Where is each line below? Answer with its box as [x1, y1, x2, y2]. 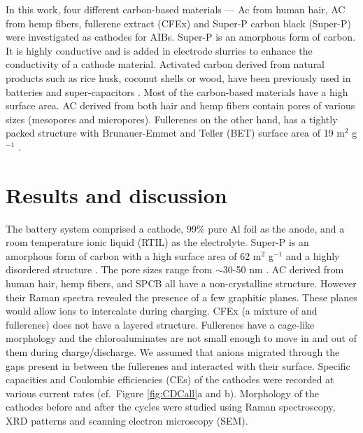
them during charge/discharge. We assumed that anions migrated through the [6, 345, 340, 359]
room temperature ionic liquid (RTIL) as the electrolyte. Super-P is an [6, 235, 309, 249]
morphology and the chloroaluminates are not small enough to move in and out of [6, 331, 357, 345]
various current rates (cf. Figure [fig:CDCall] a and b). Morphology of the [6, 385, 320, 400]
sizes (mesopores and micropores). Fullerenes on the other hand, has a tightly [6, 111, 338, 126]
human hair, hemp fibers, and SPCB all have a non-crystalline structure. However [6, 276, 357, 291]
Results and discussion [6, 180, 227, 209]
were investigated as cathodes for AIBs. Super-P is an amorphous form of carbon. [6, 29, 356, 44]
